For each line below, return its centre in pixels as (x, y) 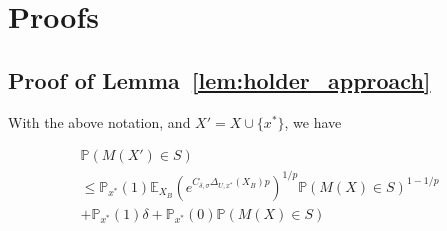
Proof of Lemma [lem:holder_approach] (219, 79)
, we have (313, 121)
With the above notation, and (99, 121)
